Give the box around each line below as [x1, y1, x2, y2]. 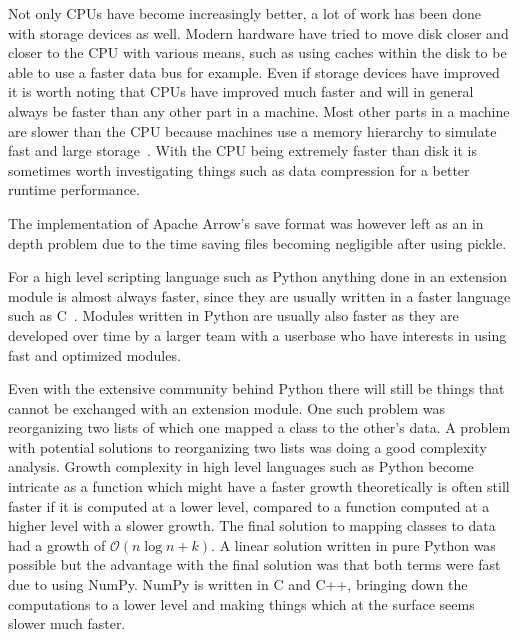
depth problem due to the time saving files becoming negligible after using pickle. [8, 232, 507, 253]
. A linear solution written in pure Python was [211, 534, 496, 555]
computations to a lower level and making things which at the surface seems [8, 593, 475, 614]
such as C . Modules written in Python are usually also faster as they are [8, 305, 459, 326]
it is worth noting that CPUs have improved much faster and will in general [8, 81, 474, 102]
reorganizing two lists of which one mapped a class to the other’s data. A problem [8, 417, 511, 438]
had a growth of [8, 534, 106, 555]
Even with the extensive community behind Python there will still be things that [8, 378, 505, 399]
